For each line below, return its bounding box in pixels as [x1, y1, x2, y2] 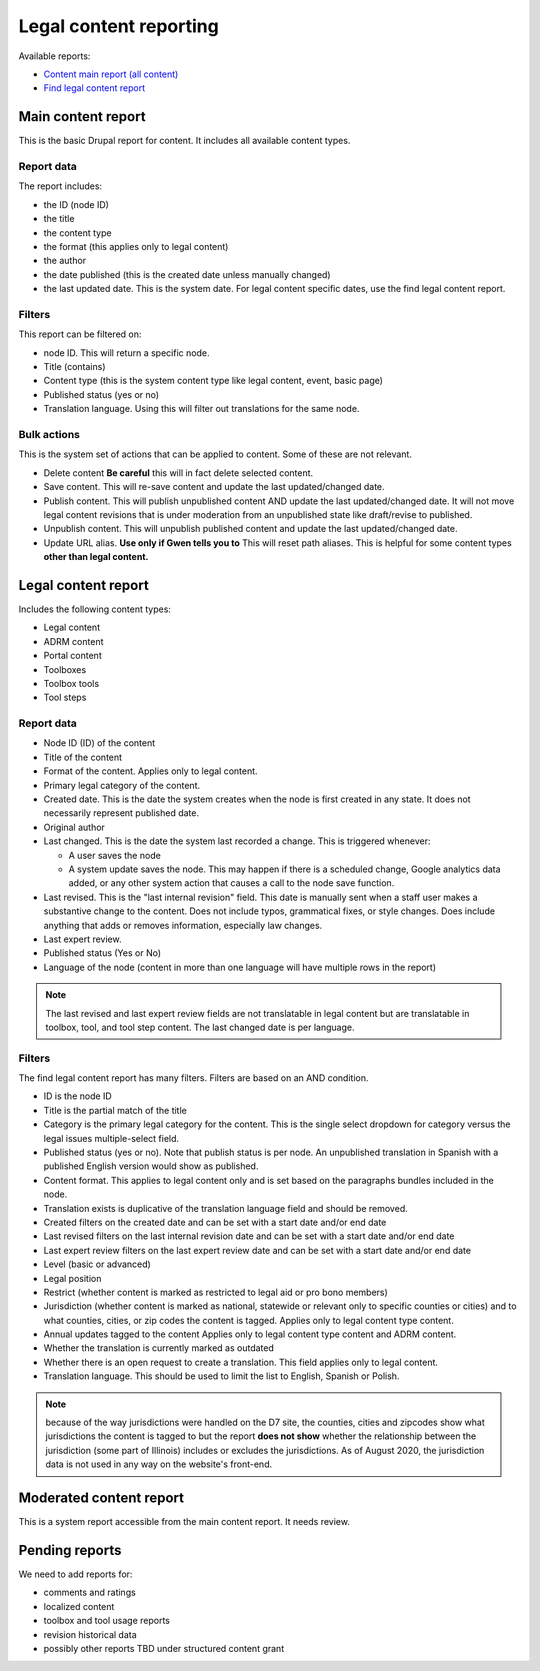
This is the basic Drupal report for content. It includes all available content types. [18, 135, 351, 147]
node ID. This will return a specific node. [43, 346, 210, 359]
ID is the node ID [43, 1090, 112, 1102]
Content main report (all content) [43, 68, 179, 80]
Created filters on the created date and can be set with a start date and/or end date [43, 1216, 387, 1228]
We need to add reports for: [18, 1568, 133, 1580]
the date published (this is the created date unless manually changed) [43, 268, 331, 280]
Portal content [43, 650, 102, 662]
